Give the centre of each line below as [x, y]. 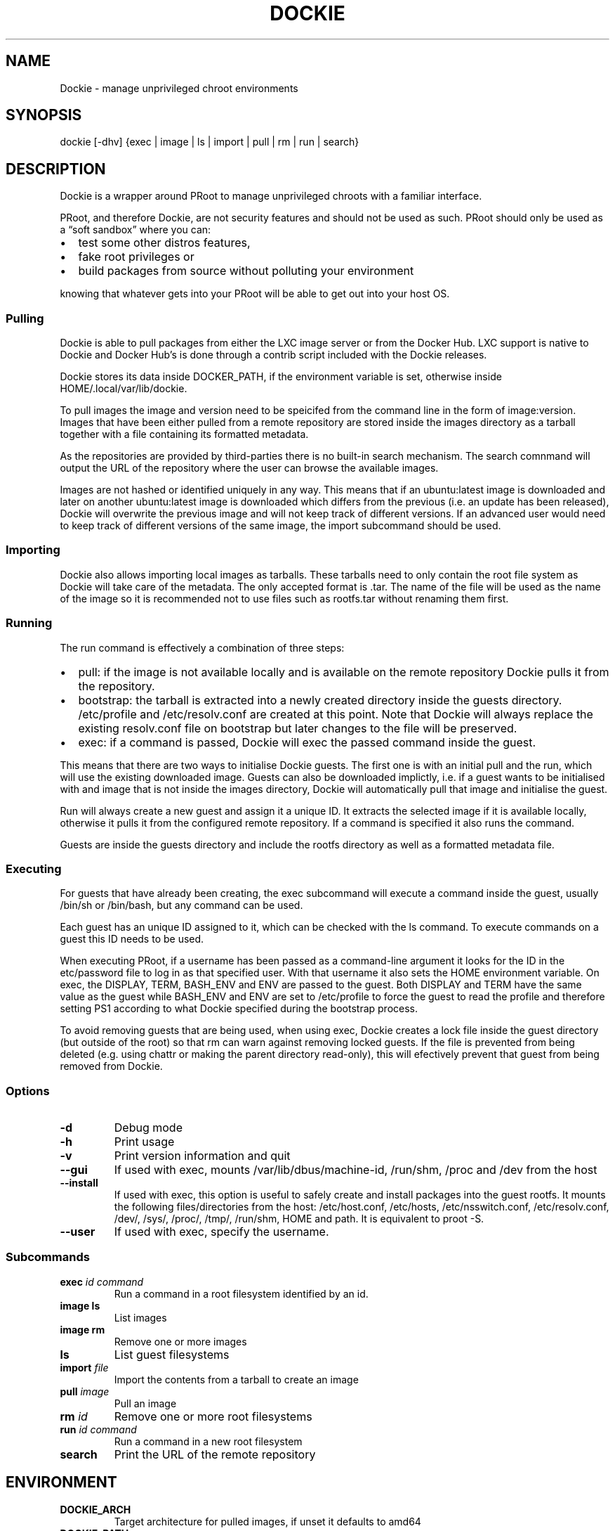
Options [28, 1091]
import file [84, 1367]
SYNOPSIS [44, 115]
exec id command [102, 1281]
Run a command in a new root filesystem [208, 1441]
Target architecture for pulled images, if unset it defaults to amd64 [267, 1521]
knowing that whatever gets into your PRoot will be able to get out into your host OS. [255, 294]
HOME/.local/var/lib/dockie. [124, 389]
